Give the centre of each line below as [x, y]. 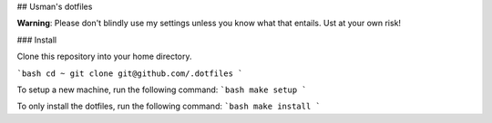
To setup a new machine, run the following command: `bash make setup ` [162, 90]
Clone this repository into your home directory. [104, 57]
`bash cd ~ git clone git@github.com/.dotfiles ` [130, 73]
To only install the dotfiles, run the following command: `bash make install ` [169, 106]
